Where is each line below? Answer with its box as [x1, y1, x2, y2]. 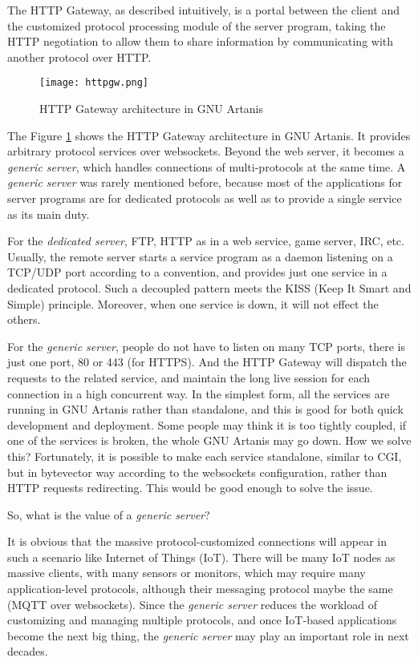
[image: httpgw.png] [39, 77, 149, 89]
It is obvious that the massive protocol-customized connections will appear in [7, 533, 388, 550]
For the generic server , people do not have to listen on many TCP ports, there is [7, 337, 405, 354]
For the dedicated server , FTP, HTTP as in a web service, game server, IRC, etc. [7, 232, 404, 249]
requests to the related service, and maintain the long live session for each [7, 369, 371, 385]
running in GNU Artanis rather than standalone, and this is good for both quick [7, 401, 404, 418]
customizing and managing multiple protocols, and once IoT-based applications [7, 612, 397, 628]
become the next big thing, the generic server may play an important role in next [7, 627, 409, 644]
